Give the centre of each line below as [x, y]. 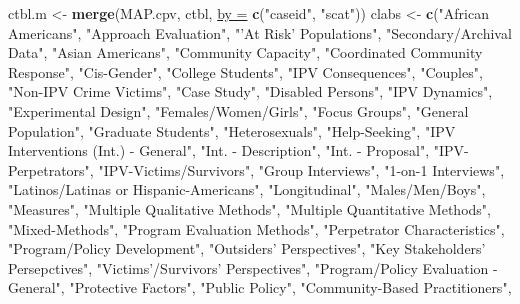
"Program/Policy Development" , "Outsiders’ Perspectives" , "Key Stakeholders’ [247, 248]
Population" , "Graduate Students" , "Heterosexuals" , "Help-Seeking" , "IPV [232, 130]
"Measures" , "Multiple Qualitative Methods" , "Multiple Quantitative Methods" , [249, 208]
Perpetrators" [49, 169]
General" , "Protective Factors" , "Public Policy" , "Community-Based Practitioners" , [260, 287]
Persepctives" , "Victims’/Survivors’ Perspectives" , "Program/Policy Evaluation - [253, 267]
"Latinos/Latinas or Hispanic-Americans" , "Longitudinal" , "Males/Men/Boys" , [247, 189]
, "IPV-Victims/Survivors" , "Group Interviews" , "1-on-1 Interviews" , [297, 169]
